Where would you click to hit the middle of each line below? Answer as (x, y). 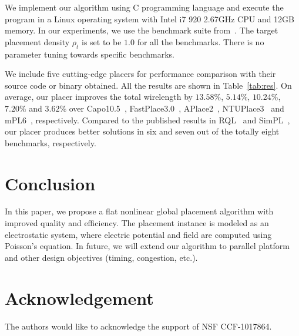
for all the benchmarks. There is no (201, 41)
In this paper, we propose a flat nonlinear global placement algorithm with (139, 211)
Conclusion (50, 183)
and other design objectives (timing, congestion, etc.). (101, 257)
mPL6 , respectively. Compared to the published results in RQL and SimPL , (147, 120)
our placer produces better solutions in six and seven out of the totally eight (142, 131)
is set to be (102, 41)
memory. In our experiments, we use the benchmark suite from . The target (142, 30)
